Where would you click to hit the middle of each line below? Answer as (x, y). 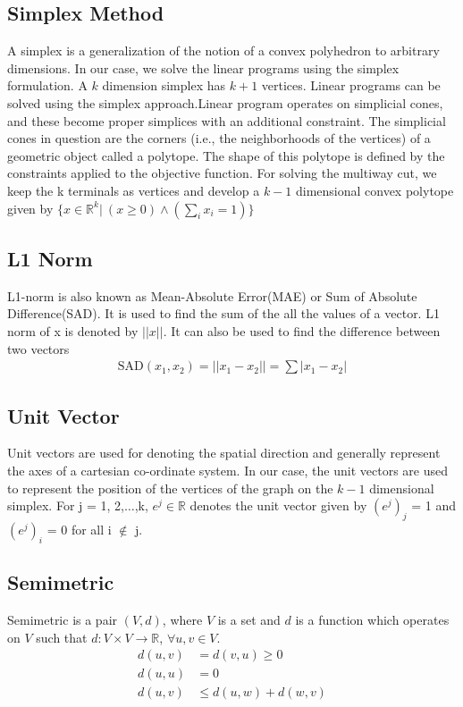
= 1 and (434, 505)
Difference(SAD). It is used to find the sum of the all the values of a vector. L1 (223, 313)
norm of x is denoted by (73, 330)
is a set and (249, 619)
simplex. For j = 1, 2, (66, 505)
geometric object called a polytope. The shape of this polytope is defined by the (226, 155)
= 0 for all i (79, 529)
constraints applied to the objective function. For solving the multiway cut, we (222, 173)
